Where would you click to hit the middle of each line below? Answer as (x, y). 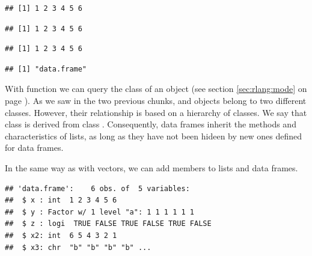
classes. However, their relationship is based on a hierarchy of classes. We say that (156, 112)
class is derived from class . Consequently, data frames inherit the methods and (151, 124)
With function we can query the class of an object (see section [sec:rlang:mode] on (156, 89)
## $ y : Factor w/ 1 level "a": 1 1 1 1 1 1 (99, 212)
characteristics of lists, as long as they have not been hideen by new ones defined (154, 136)
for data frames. (34, 148)
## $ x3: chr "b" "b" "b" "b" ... (78, 247)
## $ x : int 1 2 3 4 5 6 (61, 200)
